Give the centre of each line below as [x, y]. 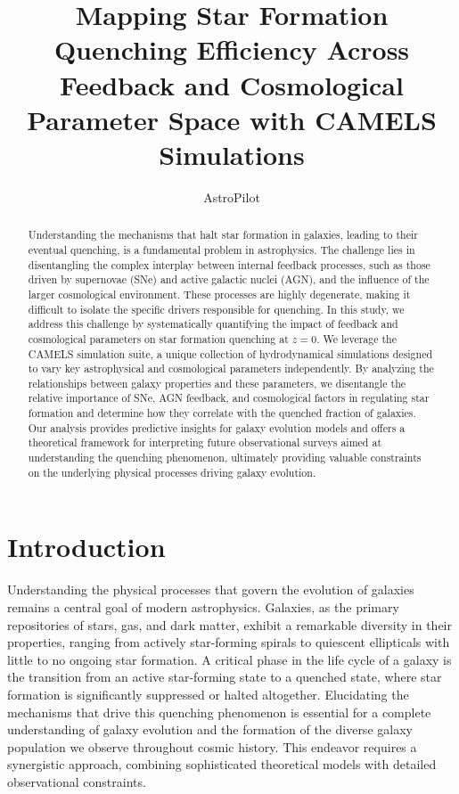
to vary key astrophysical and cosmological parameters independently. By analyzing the [231, 368]
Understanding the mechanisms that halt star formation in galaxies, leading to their [223, 235]
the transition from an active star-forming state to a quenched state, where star [225, 677]
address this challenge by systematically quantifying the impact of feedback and [213, 324]
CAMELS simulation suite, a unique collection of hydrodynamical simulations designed [230, 353]
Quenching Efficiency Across [232, 49]
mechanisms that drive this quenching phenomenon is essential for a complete [219, 712]
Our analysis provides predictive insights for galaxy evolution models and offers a [217, 427]
